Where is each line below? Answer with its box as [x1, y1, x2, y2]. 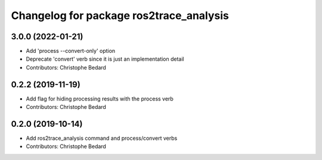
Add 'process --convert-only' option [26, 48, 116, 55]
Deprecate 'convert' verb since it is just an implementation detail [26, 55, 184, 62]
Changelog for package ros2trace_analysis [11, 9, 230, 22]
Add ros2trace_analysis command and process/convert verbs [26, 134, 178, 142]
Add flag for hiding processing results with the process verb [26, 95, 174, 102]
